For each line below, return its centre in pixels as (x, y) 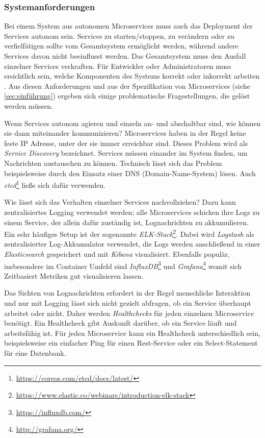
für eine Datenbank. (35, 353)
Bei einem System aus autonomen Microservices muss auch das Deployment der (128, 26)
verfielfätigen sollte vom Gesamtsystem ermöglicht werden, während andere (121, 46)
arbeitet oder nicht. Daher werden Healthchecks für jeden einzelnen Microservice (129, 313)
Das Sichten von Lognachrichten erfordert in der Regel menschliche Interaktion (127, 293)
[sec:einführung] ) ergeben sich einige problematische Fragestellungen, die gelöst (127, 96)
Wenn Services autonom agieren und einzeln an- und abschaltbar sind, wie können (132, 123)
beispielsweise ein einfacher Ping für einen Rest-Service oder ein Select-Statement (131, 343)
